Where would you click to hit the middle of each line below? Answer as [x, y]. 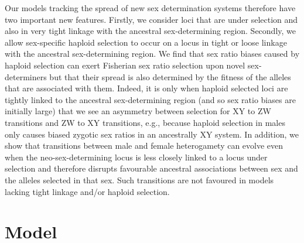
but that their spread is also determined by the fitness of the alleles [170, 76]
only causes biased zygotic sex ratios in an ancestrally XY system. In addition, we [152, 134]
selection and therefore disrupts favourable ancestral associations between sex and [151, 168]
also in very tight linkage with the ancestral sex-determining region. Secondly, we [150, 31]
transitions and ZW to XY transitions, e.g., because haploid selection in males [145, 122]
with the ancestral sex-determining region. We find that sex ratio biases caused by [152, 54]
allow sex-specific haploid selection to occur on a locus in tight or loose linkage [146, 42]
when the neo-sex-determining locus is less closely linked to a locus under [136, 157]
